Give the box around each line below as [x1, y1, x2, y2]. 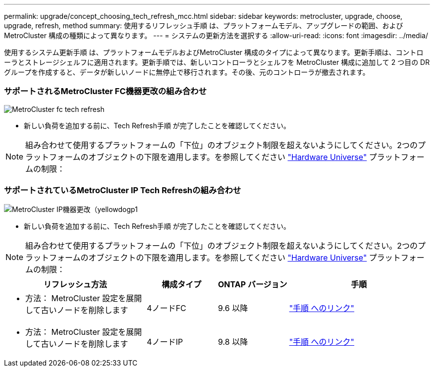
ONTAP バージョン [218, 279, 287, 289]
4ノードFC [147, 303, 186, 313]
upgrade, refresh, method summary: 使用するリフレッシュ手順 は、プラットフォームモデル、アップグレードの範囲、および [4, 21, 403, 30]
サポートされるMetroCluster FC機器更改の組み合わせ [4, 86, 207, 97]
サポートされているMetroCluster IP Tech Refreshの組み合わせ [4, 185, 241, 196]
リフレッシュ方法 [43, 279, 107, 289]
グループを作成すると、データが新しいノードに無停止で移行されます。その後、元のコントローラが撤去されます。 [4, 68, 370, 76]
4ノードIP [147, 336, 183, 347]
